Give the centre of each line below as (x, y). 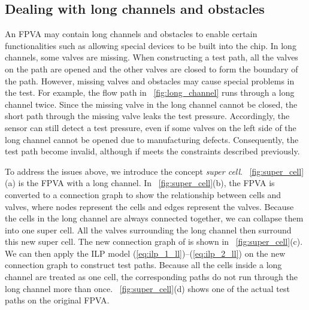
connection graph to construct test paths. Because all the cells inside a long (143, 265)
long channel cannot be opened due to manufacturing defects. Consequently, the (152, 139)
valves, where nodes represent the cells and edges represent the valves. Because (149, 206)
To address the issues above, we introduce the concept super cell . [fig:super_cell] (154, 171)
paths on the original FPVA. (57, 300)
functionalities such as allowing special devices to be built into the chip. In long (151, 45)
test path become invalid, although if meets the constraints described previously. (152, 151)
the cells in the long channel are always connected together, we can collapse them (154, 218)
